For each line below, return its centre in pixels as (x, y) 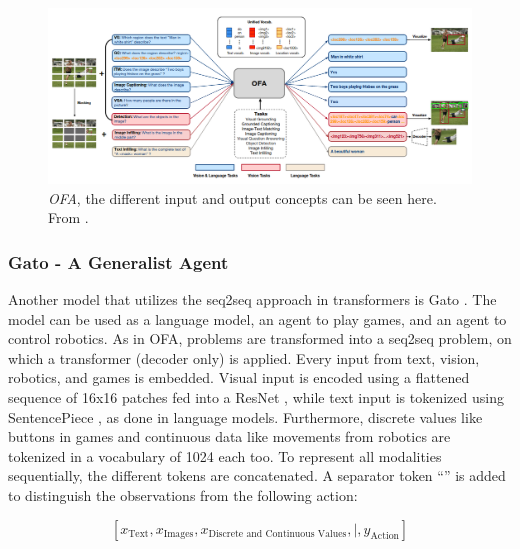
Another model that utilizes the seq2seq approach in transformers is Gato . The (252, 298)
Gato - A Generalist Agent (118, 261)
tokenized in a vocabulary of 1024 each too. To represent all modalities (225, 455)
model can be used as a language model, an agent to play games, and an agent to (257, 318)
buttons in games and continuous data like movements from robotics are (229, 436)
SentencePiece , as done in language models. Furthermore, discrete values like (245, 416)
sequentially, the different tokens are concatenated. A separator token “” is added (257, 475)
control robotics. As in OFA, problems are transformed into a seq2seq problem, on (260, 338)
